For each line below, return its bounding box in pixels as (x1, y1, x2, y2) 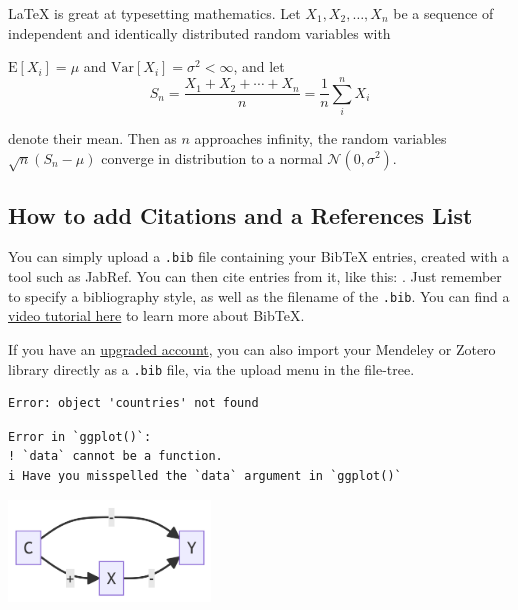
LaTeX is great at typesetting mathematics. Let (8, 3, 301, 23)
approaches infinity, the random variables (194, 127, 447, 148)
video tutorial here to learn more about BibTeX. (8, 305, 305, 326)
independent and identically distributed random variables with (8, 22, 391, 43)
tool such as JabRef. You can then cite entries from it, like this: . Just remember (8, 266, 502, 287)
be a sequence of (393, 3, 494, 23)
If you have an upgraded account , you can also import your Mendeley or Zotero (8, 338, 496, 359)
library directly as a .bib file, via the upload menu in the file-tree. (8, 358, 415, 379)
